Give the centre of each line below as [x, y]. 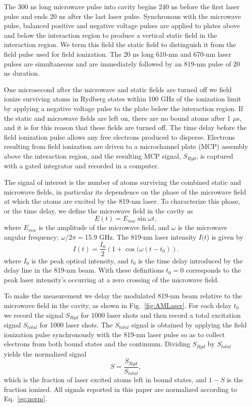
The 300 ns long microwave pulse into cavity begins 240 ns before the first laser [122, 6]
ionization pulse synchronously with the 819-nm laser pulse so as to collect [114, 334]
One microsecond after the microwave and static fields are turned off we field [118, 89]
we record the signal [34, 315]
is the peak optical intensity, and [80, 260]
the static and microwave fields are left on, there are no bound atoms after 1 [117, 118]
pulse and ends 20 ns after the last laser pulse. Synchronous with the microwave [123, 16]
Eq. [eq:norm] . [25, 399]
